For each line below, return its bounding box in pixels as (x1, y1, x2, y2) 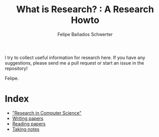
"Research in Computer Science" (12, 109, 82, 116)
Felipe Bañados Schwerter (57, 31, 113, 37)
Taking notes (12, 126, 40, 132)
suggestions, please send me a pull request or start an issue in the (5, 60, 144, 66)
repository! (5, 65, 28, 71)
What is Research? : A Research (16, 4, 154, 15)
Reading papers (12, 121, 46, 127)
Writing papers (12, 115, 44, 121)
